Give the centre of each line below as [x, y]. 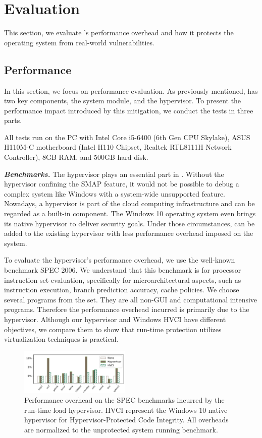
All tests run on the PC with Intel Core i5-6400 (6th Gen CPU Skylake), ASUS [127, 137]
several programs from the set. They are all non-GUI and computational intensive [131, 299]
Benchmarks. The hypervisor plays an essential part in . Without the [114, 174]
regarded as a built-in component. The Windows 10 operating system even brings [130, 213]
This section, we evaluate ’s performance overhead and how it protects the [119, 33]
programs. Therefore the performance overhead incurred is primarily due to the [127, 309]
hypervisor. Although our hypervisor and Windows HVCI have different [115, 319]
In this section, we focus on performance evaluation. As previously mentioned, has [131, 90]
